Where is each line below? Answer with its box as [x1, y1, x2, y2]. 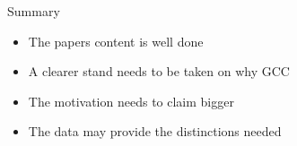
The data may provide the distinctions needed [28, 122, 282, 141]
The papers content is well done [28, 31, 204, 50]
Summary [7, 2, 60, 20]
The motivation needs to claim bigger [28, 91, 234, 110]
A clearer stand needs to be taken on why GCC [28, 62, 290, 81]
